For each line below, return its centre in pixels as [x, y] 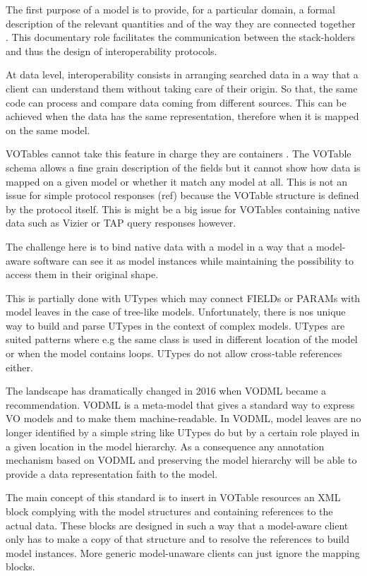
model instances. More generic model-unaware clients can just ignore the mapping [183, 552]
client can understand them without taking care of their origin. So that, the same [182, 88]
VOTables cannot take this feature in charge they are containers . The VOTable [179, 154]
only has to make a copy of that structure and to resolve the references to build [178, 539]
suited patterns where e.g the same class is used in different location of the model [182, 339]
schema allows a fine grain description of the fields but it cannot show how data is [183, 167]
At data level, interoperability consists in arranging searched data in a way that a [182, 74]
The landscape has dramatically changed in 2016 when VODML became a [166, 391]
